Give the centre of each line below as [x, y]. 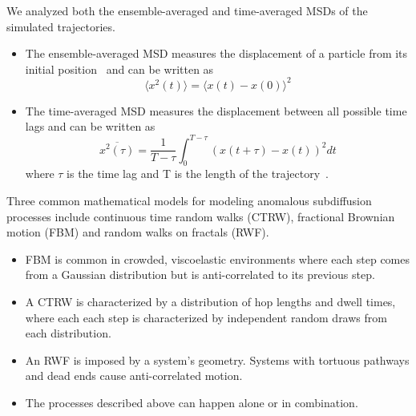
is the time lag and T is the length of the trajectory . [198, 174]
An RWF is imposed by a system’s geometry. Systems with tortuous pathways [217, 359]
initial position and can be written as [119, 69]
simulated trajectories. [61, 26]
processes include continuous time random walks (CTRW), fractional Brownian [201, 216]
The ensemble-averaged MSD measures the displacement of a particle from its [216, 53]
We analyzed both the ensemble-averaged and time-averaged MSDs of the [187, 10]
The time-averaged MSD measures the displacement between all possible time [216, 110]
